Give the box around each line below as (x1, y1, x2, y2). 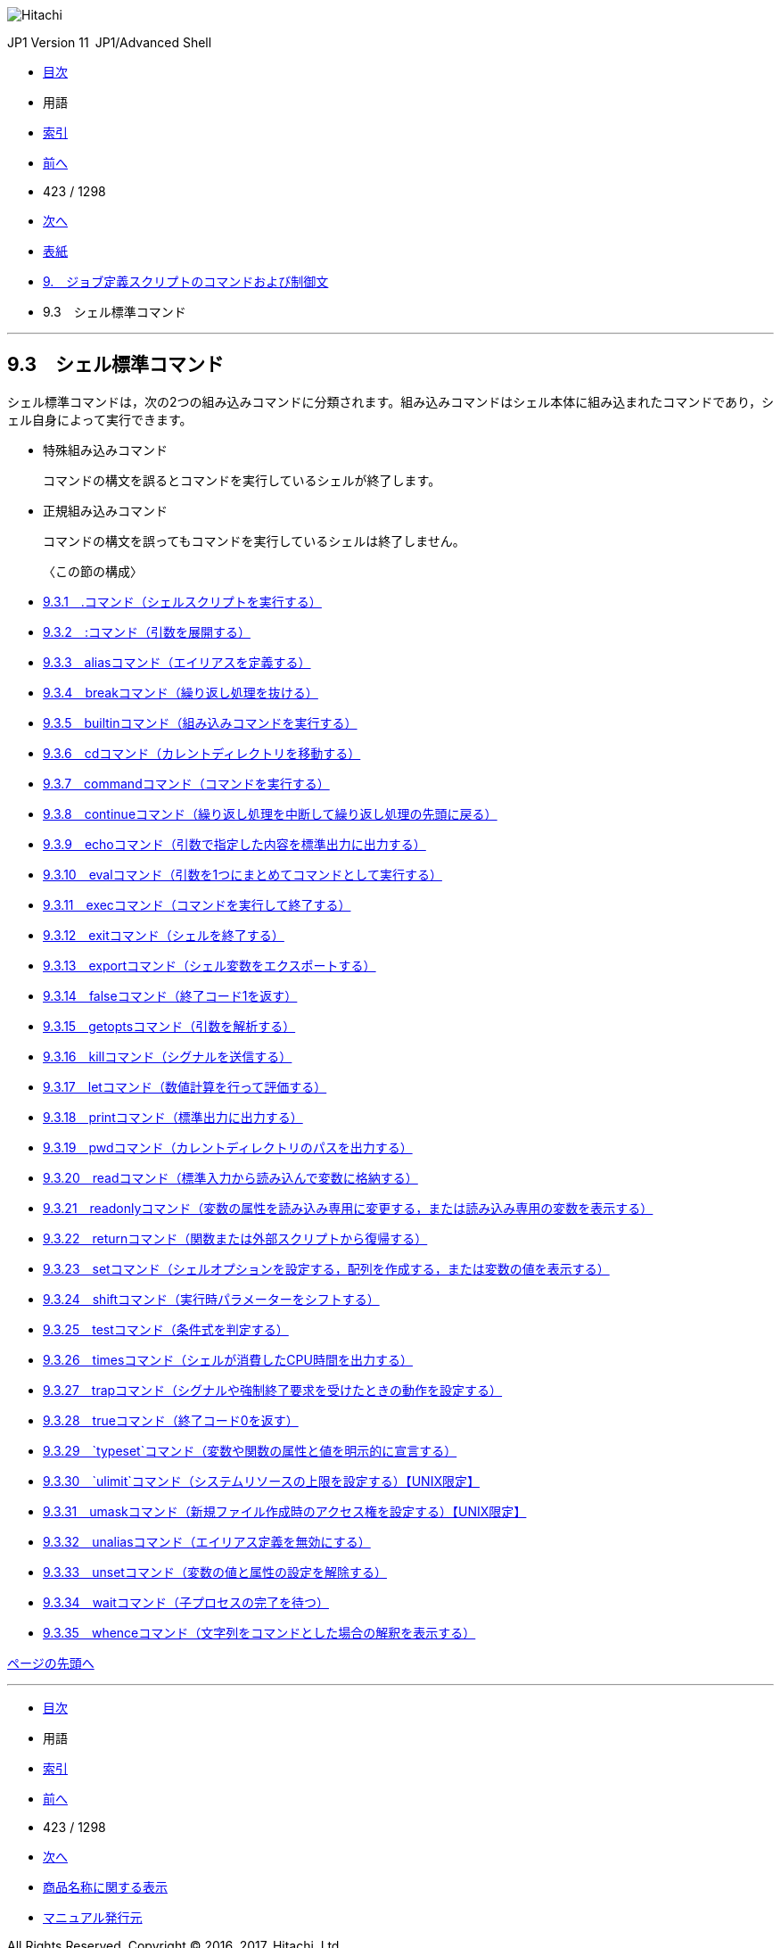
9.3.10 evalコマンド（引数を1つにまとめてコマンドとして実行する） (43, 866, 442, 882)
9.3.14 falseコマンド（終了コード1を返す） (43, 987, 298, 1003)
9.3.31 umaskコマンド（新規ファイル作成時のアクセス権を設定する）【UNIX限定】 (43, 1503, 527, 1519)
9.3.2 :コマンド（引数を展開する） (43, 623, 251, 640)
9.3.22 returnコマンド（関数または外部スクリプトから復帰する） (43, 1230, 428, 1246)
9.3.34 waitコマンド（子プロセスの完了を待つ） (43, 1594, 329, 1610)
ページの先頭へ (7, 1655, 95, 1671)
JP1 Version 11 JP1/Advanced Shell (7, 35, 212, 50)
